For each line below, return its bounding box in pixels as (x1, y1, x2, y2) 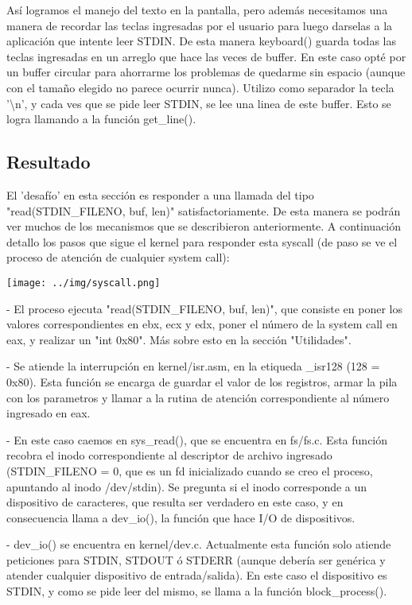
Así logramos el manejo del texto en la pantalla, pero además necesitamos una (6, 2, 388, 17)
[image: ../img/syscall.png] (6, 277, 161, 289)
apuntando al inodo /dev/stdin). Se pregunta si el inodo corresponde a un (6, 478, 367, 494)
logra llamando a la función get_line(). (6, 111, 196, 127)
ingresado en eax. (6, 405, 91, 421)
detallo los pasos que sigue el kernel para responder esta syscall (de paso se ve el (6, 233, 398, 250)
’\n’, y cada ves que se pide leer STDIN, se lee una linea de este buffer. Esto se (6, 95, 391, 111)
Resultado (6, 149, 91, 174)
